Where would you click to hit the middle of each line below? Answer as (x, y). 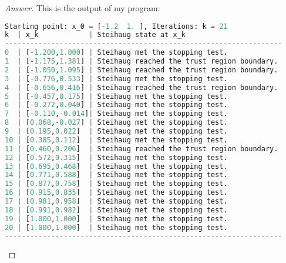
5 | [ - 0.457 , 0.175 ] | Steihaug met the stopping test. (116, 96)
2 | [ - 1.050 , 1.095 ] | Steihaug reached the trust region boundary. (142, 70)
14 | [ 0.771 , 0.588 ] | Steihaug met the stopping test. (116, 175)
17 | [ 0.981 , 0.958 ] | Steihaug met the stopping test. (116, 202)
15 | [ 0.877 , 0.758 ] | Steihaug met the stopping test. (116, 184)
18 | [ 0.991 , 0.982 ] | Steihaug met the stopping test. (116, 210)
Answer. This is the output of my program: (83, 8)
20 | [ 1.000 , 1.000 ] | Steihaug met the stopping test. (116, 227)
